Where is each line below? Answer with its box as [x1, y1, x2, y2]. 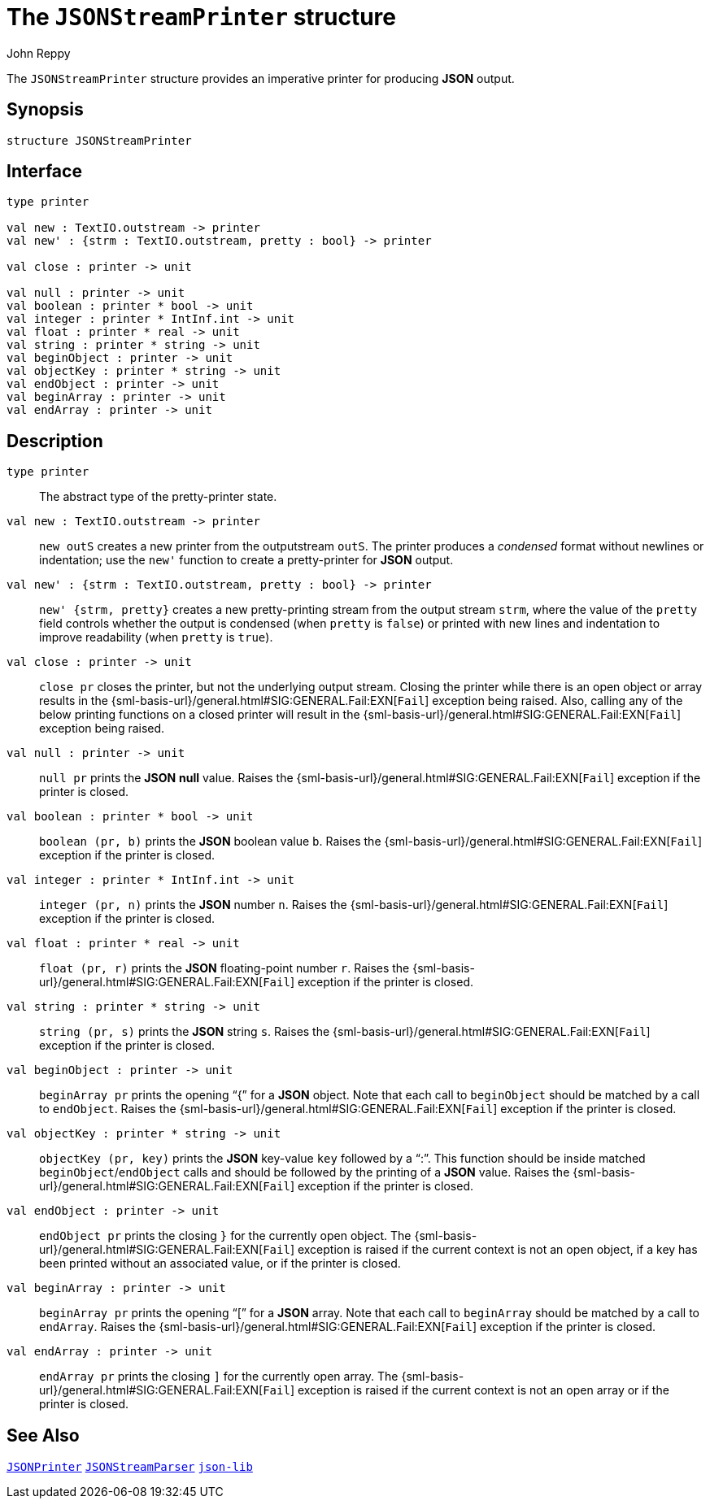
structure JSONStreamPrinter [7, 133, 192, 147]
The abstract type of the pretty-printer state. [39, 489, 277, 504]
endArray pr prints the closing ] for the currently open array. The [39, 1369, 399, 1384]
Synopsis [7, 99, 84, 120]
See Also [7, 1425, 80, 1446]
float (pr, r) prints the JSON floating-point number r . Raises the [39, 961, 410, 976]
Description [7, 430, 103, 451]
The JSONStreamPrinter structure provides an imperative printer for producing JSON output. [7, 71, 515, 85]
